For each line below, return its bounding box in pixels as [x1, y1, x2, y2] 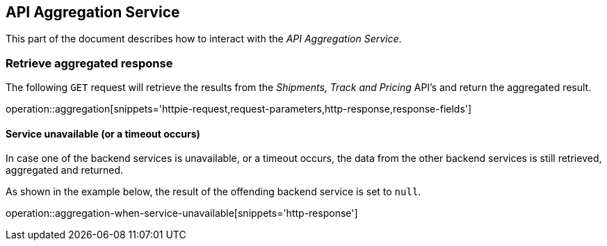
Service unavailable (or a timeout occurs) [6, 127, 200, 140]
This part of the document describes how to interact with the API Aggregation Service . [6, 33, 402, 45]
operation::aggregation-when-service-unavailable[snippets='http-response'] [6, 207, 358, 220]
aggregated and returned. [6, 164, 124, 177]
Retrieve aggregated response [6, 56, 173, 70]
